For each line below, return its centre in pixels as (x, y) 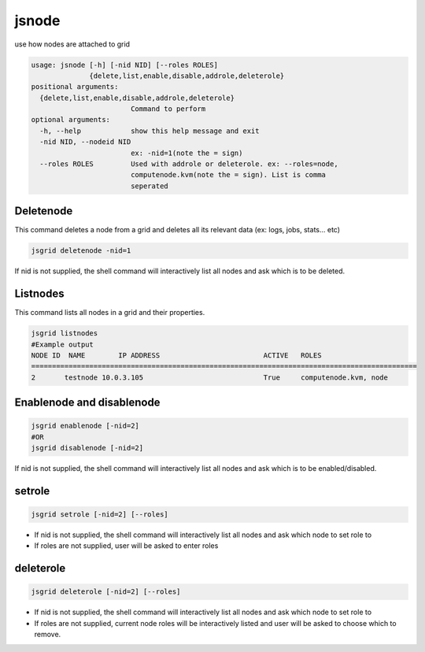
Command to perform (168, 109)
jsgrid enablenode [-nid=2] (85, 426)
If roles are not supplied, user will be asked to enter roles (126, 546)
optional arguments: (70, 120)
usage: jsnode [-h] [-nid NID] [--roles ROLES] (124, 65)
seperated (149, 186)
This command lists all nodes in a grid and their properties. (110, 313)
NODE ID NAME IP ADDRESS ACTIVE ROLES (176, 355)
